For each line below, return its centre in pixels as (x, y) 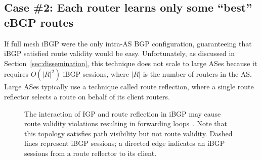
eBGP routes (39, 22)
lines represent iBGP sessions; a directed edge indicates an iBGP (125, 143)
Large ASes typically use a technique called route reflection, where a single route (129, 87)
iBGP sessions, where (96, 74)
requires (16, 74)
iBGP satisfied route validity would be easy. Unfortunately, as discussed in (120, 53)
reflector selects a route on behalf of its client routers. (87, 96)
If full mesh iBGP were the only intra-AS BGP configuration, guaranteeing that (128, 43)
